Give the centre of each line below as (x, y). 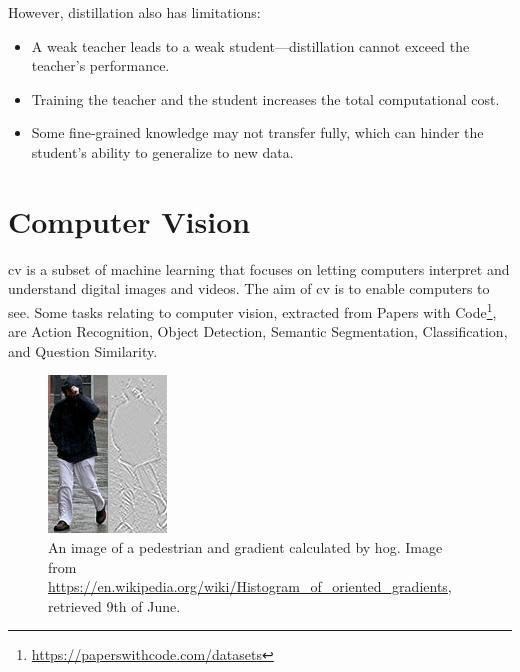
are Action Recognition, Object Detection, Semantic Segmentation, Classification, (258, 331)
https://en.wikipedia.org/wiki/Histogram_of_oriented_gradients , (250, 586)
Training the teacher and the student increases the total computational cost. (265, 98)
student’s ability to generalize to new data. (162, 151)
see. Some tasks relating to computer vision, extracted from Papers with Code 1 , (252, 310)
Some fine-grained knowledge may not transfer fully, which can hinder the (257, 132)
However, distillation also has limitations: (134, 12)
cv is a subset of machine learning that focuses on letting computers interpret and (259, 268)
